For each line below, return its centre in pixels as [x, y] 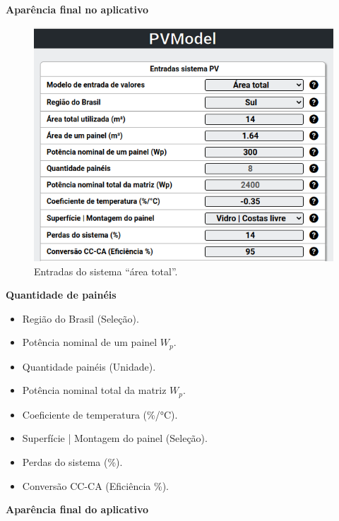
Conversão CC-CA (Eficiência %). [95, 485]
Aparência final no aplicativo [77, 9]
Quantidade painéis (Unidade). [89, 366]
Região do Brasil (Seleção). [81, 318]
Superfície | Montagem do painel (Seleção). [115, 438]
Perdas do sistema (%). [72, 462]
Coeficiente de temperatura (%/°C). [100, 414]
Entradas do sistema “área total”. [106, 271]
